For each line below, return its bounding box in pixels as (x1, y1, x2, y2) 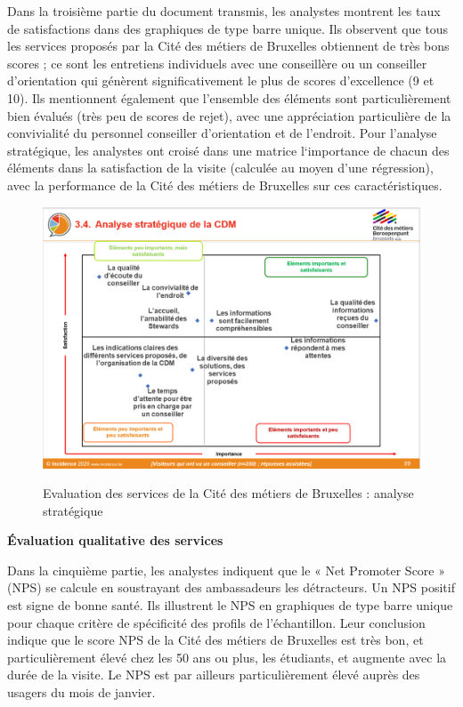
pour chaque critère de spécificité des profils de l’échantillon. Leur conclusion (7, 613, 426, 631)
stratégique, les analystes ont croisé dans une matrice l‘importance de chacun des (7, 141, 450, 159)
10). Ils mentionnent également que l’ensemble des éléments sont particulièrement (7, 88, 451, 107)
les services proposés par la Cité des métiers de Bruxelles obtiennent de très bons (7, 36, 450, 55)
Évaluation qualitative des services (7, 531, 223, 550)
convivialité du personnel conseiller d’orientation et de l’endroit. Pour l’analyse (7, 124, 437, 142)
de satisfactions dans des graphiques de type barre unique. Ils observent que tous (7, 19, 449, 37)
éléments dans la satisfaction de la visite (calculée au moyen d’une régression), (7, 158, 434, 177)
